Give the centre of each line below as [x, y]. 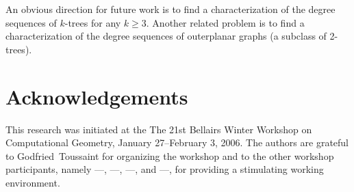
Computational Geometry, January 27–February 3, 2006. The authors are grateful [177, 142]
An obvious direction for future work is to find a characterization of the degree [170, 9]
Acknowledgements [97, 96]
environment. [33, 182]
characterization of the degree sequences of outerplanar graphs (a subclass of [166, 36]
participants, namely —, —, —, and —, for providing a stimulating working [165, 169]
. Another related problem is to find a [225, 22]
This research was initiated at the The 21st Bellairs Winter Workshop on [159, 129]
